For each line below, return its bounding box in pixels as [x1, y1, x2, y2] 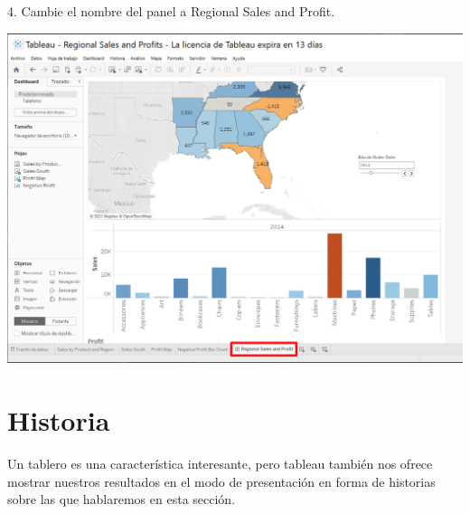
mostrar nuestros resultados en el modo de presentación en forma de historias [7, 471, 436, 490]
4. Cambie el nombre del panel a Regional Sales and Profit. [7, 2, 335, 20]
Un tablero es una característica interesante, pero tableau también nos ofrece [7, 454, 433, 473]
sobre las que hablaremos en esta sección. [7, 490, 236, 509]
